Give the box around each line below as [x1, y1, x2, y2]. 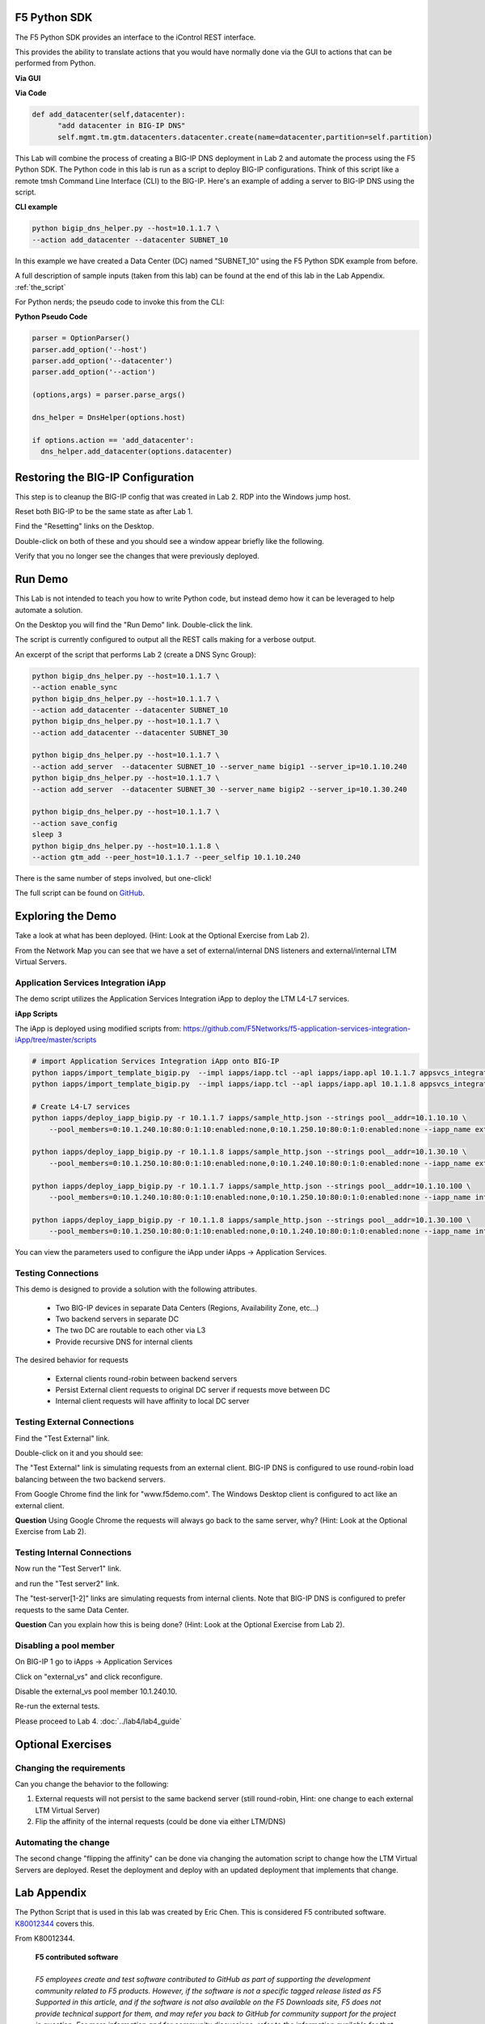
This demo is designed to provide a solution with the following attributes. [15, 1284, 258, 1295]
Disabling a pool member [15, 1639, 115, 1651]
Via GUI [15, 73, 41, 83]
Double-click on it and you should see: [15, 1448, 144, 1457]
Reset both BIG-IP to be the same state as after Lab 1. [15, 507, 193, 517]
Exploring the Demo [15, 909, 117, 923]
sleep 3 [32, 830, 62, 840]
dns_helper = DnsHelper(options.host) [32, 413, 186, 423]
